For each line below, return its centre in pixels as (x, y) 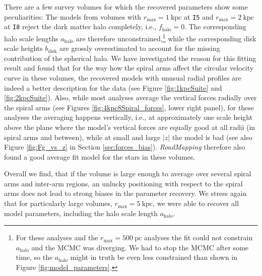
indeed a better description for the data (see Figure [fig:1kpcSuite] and (113, 87)
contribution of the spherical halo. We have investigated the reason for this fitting (130, 58)
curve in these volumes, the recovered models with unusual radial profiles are (123, 77)
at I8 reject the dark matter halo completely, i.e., (80, 26)
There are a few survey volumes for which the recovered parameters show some (126, 7)
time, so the (34, 257)
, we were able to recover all (196, 203)
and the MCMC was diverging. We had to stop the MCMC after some (140, 247)
